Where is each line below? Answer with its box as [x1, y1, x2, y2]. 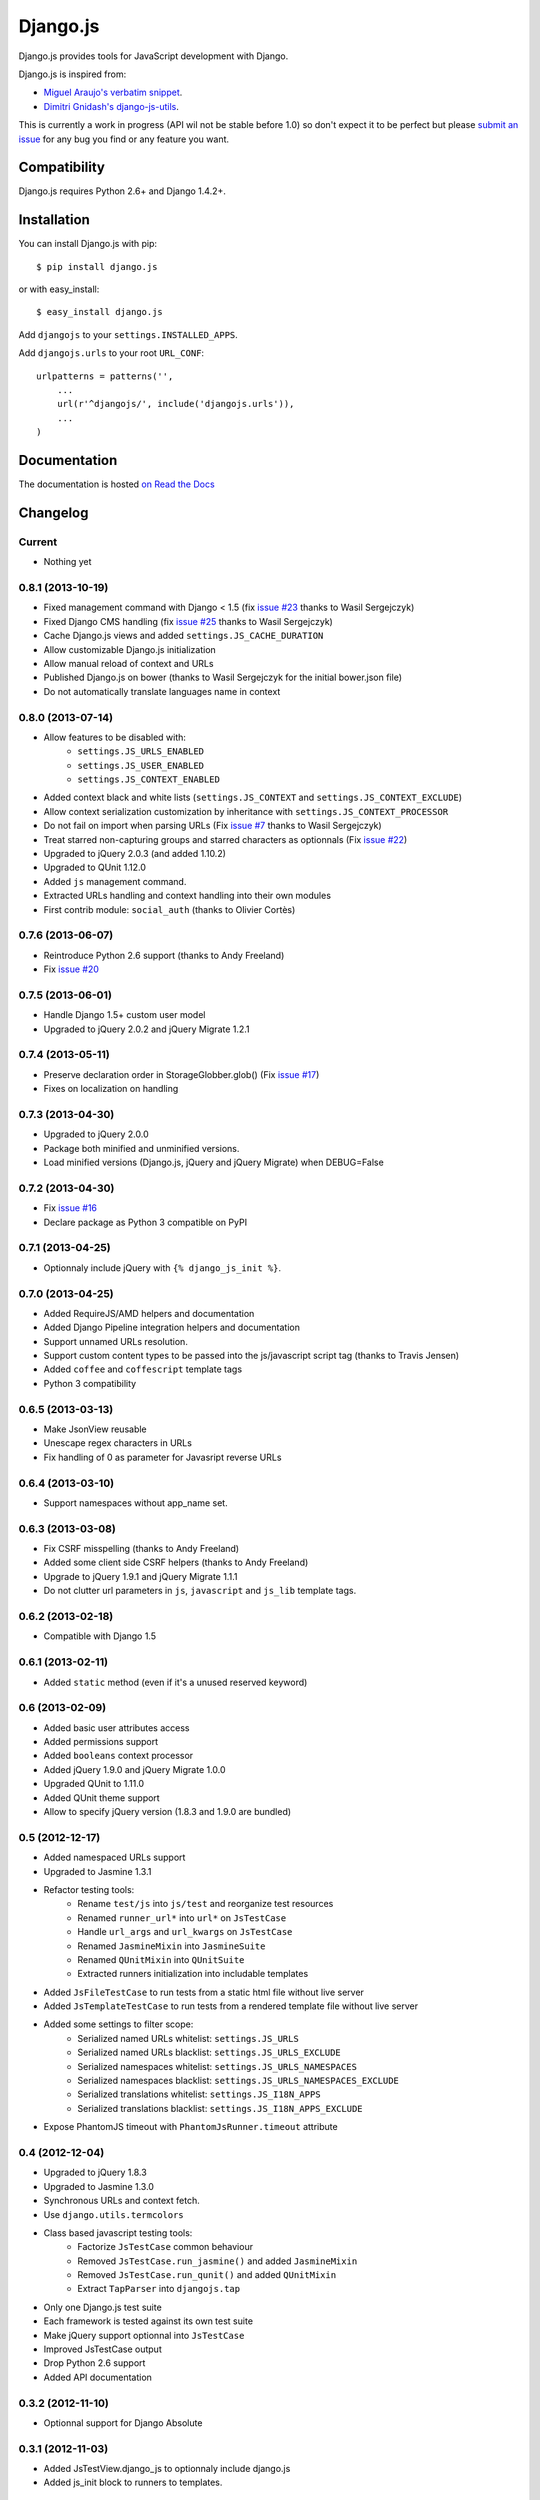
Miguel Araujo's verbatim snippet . [43, 86, 183, 99]
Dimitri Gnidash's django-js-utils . [43, 100, 180, 112]
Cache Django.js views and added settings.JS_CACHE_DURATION [43, 630, 324, 642]
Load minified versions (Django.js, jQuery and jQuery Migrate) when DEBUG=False [43, 1156, 384, 1169]
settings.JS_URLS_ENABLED [77, 746, 205, 757]
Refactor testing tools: [43, 1883, 135, 1895]
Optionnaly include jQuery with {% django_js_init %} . [43, 1261, 282, 1274]
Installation [18, 211, 90, 229]
